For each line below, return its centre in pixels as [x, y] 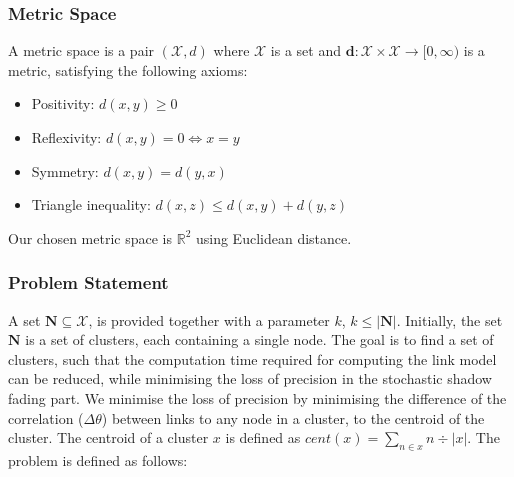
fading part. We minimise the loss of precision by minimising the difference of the [257, 397]
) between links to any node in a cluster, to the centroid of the [293, 417]
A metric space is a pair [81, 50]
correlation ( [46, 417]
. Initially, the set [449, 319]
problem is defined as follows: [98, 459]
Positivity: [63, 103]
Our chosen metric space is [90, 237]
